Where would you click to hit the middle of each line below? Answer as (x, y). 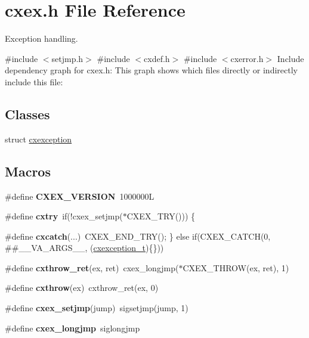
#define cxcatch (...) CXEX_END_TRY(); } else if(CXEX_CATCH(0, (138, 236)
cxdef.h (157, 58)
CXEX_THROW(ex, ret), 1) (236, 267)
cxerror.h (247, 58)
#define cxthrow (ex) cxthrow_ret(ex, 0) (82, 288)
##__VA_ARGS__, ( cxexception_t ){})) (84, 248)
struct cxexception (38, 139)
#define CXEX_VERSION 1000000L (80, 196)
